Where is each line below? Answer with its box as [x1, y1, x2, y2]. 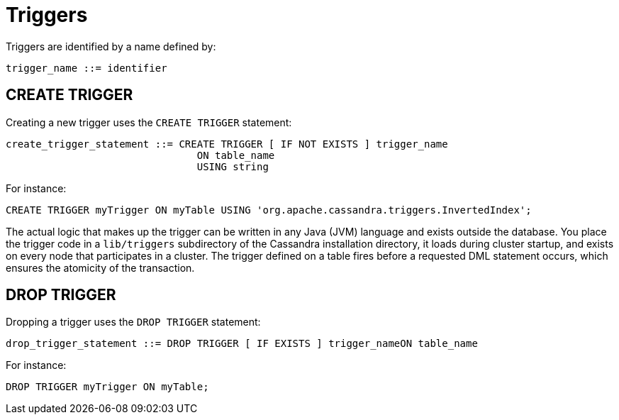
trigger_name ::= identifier [6, 62, 167, 74]
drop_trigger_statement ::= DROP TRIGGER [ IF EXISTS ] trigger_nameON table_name [6, 338, 478, 350]
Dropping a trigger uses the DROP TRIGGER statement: [6, 316, 261, 328]
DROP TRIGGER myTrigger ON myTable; [6, 381, 209, 393]
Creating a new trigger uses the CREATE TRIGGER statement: [6, 116, 292, 128]
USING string [196, 160, 269, 172]
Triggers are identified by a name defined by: [6, 40, 216, 52]
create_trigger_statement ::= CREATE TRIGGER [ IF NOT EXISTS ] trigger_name [6, 138, 448, 150]
